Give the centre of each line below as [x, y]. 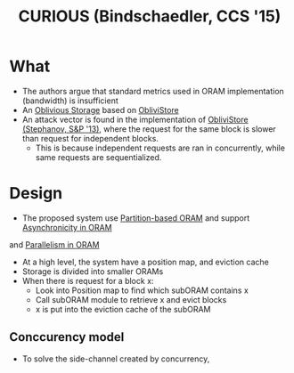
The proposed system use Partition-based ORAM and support [136, 218]
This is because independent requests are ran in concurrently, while [160, 148]
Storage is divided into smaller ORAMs [93, 271]
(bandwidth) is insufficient [70, 101]
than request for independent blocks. [90, 138]
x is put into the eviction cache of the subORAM [123, 309]
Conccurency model [67, 337]
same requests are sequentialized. [98, 157]
